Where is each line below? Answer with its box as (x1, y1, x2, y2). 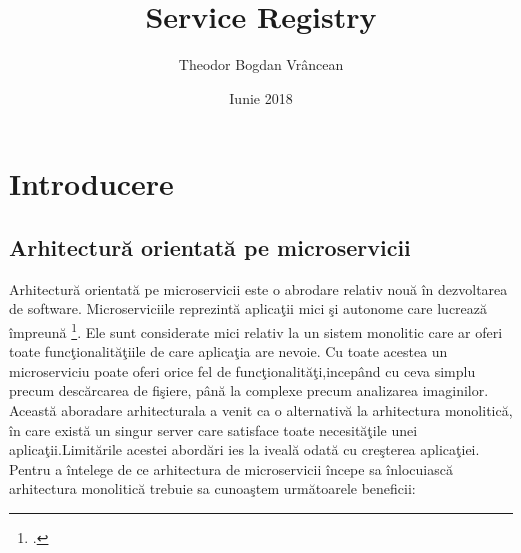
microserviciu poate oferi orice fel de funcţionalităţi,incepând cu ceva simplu (9, 360, 476, 381)
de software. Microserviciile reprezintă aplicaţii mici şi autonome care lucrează (9, 298, 488, 319)
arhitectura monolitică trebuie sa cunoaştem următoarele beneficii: (9, 478, 416, 499)
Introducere (9, 163, 174, 204)
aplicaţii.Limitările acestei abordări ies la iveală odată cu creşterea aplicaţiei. (9, 439, 480, 460)
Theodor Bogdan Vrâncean (178, 54, 344, 75)
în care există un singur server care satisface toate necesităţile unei (9, 419, 418, 440)
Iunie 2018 (229, 87, 293, 108)
